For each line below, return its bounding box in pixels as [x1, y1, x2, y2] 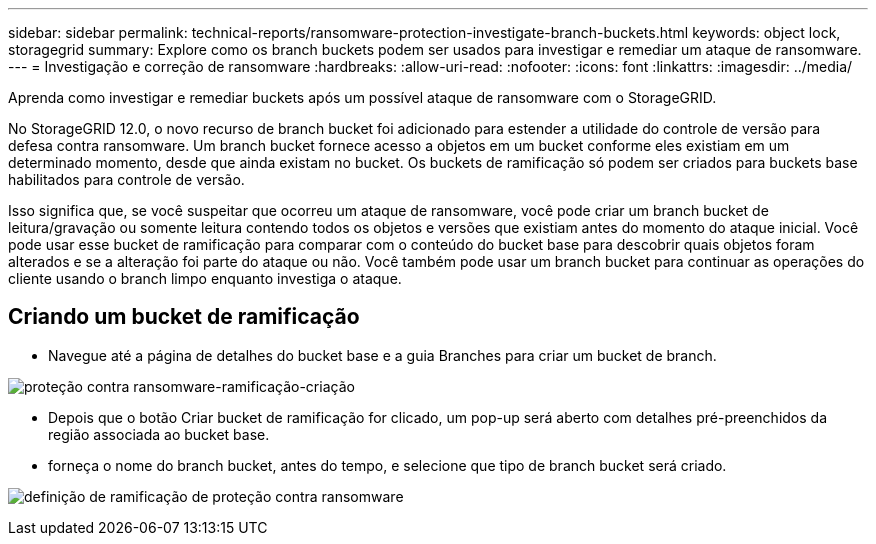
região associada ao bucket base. [48, 425, 270, 443]
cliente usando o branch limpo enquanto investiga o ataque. [8, 270, 402, 287]
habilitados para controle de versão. [8, 171, 245, 188]
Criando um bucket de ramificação [8, 304, 360, 330]
